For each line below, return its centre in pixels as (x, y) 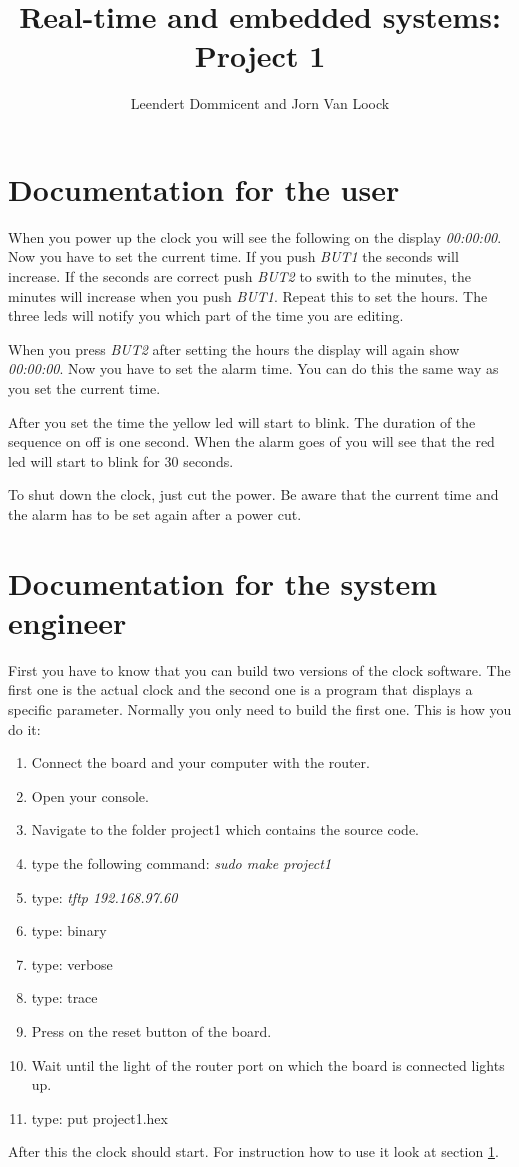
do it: (24, 728)
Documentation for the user (204, 188)
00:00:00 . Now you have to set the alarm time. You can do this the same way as (253, 368)
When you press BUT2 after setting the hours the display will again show (234, 348)
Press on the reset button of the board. (151, 1031)
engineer (67, 621)
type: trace (64, 997)
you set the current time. (84, 388)
